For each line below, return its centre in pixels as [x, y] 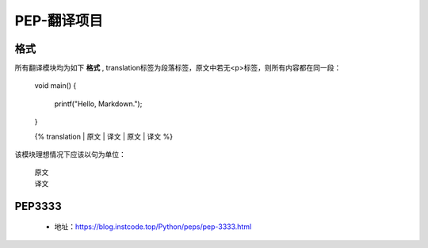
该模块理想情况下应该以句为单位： [70, 155]
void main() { [55, 86]
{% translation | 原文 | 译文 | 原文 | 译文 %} [104, 136]
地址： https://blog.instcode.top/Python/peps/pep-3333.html [153, 227]
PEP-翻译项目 [59, 21]
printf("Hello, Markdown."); [98, 104]
